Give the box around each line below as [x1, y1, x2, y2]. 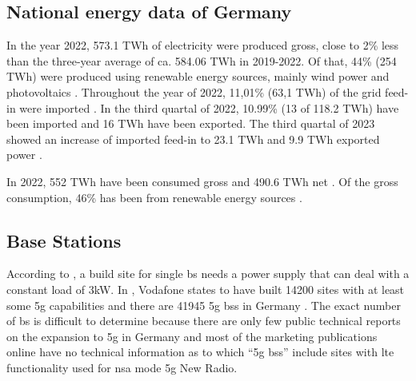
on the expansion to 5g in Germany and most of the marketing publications [6, 327, 378, 344]
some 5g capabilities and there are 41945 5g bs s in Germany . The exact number [6, 296, 401, 313]
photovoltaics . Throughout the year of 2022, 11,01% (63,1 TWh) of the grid [6, 83, 382, 100]
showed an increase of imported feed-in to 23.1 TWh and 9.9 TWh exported [6, 130, 380, 147]
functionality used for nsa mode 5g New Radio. [6, 359, 238, 375]
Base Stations [6, 228, 122, 252]
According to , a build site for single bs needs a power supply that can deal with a [6, 265, 410, 282]
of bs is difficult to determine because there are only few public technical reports [6, 312, 401, 329]
